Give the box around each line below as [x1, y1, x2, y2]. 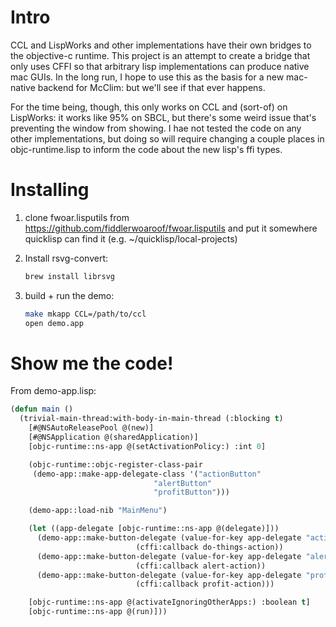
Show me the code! [10, 352, 174, 375]
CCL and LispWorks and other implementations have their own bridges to [10, 39, 312, 51]
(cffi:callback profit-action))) [135, 579, 275, 590]
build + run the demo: [24, 289, 115, 301]
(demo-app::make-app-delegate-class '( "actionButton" [32, 469, 262, 479]
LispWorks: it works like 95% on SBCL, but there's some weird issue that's [10, 111, 317, 123]
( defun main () [10, 404, 74, 415]
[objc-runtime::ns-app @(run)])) [28, 607, 168, 617]
